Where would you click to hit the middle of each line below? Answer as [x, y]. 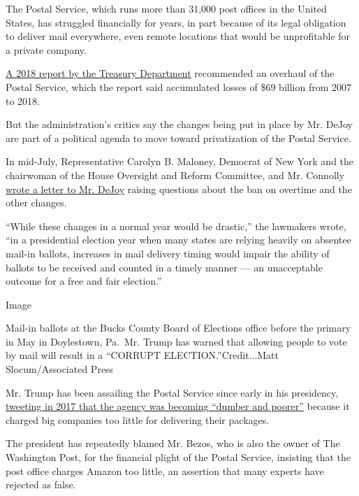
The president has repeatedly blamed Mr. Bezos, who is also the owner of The [173, 443]
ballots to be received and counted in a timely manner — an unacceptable [164, 267]
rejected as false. [41, 484]
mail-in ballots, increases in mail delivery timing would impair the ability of [168, 253]
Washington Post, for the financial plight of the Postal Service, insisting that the [178, 457]
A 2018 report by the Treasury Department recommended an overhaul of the [170, 73]
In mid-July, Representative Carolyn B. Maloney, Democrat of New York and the [180, 161]
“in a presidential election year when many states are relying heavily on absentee [178, 240]
